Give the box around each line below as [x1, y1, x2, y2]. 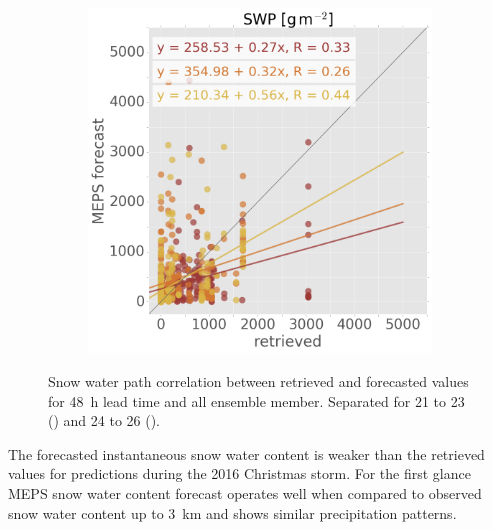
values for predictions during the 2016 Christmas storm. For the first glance [8, 463, 471, 484]
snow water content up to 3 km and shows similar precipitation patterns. [8, 502, 457, 523]
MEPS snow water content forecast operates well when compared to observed [8, 482, 482, 503]
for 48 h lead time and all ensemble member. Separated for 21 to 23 [48, 390, 465, 411]
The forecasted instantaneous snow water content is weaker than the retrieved [8, 443, 485, 464]
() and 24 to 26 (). [48, 410, 160, 431]
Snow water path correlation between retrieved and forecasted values [48, 371, 469, 392]
